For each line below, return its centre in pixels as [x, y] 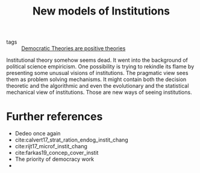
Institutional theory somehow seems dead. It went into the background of [97, 60]
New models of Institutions [101, 11]
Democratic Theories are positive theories [73, 48]
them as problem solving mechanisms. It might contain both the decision [96, 79]
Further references [55, 117]
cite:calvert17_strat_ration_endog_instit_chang [71, 140]
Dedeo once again [38, 134]
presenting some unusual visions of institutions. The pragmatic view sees [97, 73]
